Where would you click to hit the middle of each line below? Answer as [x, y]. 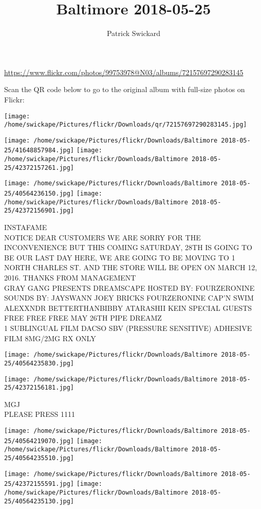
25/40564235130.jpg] [39, 501]
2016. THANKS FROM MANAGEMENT [70, 278]
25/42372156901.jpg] [39, 211]
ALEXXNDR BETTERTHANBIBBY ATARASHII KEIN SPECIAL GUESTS [128, 308]
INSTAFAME [26, 227]
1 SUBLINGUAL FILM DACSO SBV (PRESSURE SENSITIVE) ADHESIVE [128, 328]
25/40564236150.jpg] [39, 194]
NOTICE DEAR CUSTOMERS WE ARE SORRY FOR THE [102, 237]
